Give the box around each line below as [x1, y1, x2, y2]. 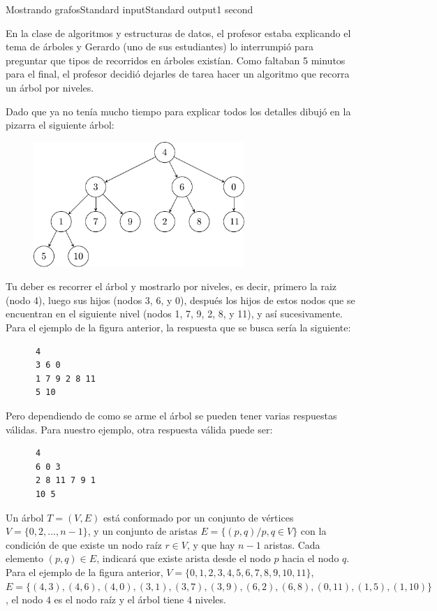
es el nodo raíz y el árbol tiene [54, 592, 184, 607]
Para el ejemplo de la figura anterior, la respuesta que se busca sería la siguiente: [6, 320, 351, 335]
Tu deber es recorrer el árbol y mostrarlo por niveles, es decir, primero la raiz [6, 279, 337, 294]
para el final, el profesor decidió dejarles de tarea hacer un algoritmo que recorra [6, 66, 350, 81]
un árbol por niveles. [6, 80, 94, 94]
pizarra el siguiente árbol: [6, 117, 114, 132]
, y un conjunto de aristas [87, 524, 198, 538]
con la [300, 524, 327, 538]
